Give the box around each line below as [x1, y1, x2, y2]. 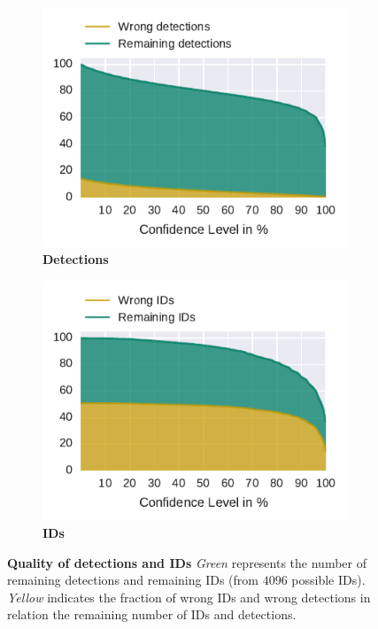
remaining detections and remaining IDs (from [7, 571, 258, 589]
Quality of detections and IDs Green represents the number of [7, 553, 366, 571]
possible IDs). [291, 571, 366, 589]
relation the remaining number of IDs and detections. [7, 605, 297, 624]
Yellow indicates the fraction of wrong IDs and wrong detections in [7, 587, 371, 606]
